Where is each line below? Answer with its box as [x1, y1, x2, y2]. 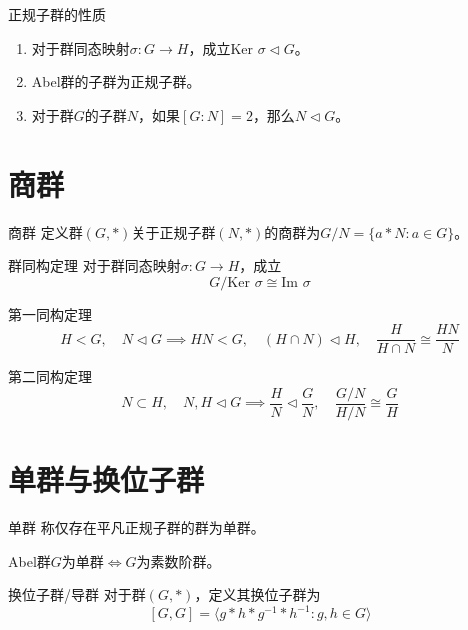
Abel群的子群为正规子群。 [31, 71, 201, 92]
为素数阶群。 [136, 550, 221, 571]
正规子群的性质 [8, 4, 106, 24]
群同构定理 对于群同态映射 [8, 255, 181, 276]
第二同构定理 [8, 366, 92, 387]
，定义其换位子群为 [194, 584, 321, 605]
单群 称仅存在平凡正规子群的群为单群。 [8, 517, 265, 538]
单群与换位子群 [8, 459, 205, 500]
